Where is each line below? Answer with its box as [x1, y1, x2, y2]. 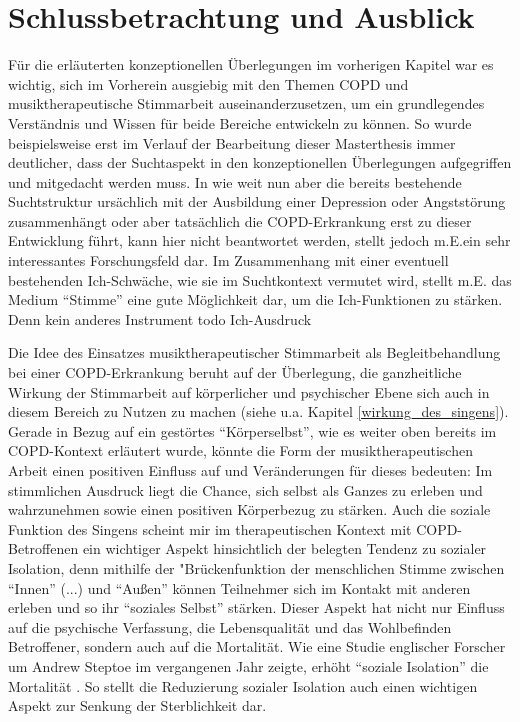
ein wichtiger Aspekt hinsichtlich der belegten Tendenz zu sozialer [82, 538, 487, 559]
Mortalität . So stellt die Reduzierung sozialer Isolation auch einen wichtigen [8, 675, 478, 696]
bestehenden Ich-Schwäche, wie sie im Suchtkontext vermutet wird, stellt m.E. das [8, 269, 512, 290]
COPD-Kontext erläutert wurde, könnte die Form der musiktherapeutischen [8, 440, 473, 461]
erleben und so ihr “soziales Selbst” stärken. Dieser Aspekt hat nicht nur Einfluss [8, 597, 505, 618]
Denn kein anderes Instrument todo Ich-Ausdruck [8, 308, 312, 329]
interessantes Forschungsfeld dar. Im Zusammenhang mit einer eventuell [8, 250, 449, 271]
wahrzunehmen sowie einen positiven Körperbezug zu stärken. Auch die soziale [8, 499, 491, 520]
